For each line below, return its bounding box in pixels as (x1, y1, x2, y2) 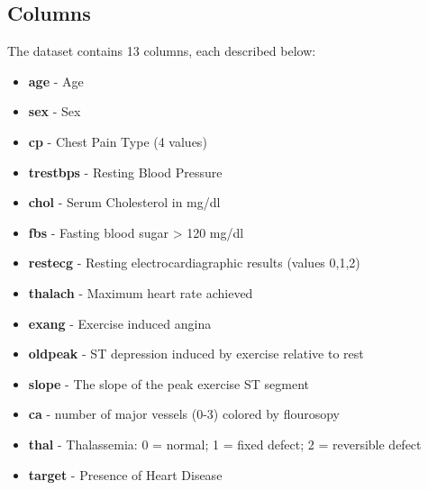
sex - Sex (28, 102, 81, 121)
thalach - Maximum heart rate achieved (28, 283, 253, 302)
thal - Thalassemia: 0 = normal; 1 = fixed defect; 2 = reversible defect (28, 434, 422, 453)
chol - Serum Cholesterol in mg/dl (28, 193, 221, 212)
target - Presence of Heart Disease (28, 465, 223, 484)
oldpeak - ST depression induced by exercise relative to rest (28, 344, 364, 363)
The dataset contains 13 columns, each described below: (7, 41, 316, 60)
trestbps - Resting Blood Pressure (28, 162, 223, 181)
